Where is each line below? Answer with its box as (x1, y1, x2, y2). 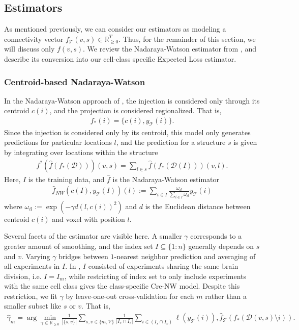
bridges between (58, 250, 108, 261)
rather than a (205, 290, 247, 301)
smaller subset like (4, 300, 62, 311)
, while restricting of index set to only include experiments (64, 270, 247, 281)
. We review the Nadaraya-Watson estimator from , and (83, 43, 256, 54)
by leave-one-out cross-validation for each (66, 290, 194, 301)
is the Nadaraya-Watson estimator (112, 173, 220, 184)
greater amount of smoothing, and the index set (4, 240, 153, 251)
